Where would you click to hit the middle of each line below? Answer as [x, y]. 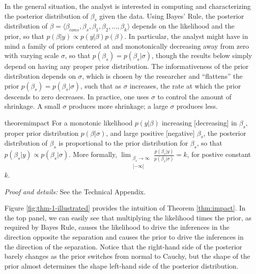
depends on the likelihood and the [184, 26]
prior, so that [25, 36]
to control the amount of [194, 96]
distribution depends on [40, 76]
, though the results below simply [202, 55]
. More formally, [93, 154]
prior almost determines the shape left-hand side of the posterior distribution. [121, 265]
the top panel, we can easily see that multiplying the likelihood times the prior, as [128, 217]
